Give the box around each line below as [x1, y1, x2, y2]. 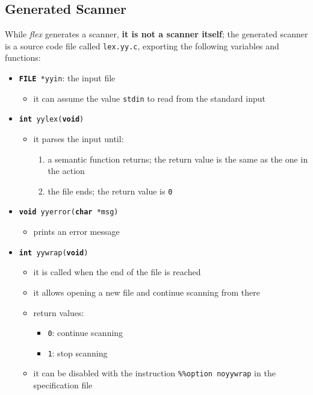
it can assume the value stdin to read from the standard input [33, 92, 265, 104]
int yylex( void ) [19, 115, 84, 124]
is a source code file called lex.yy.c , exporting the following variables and [5, 39, 279, 52]
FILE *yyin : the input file [19, 72, 116, 84]
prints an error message [33, 225, 120, 238]
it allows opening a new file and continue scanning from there [33, 285, 260, 298]
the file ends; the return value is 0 [48, 184, 173, 197]
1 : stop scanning [48, 346, 108, 359]
